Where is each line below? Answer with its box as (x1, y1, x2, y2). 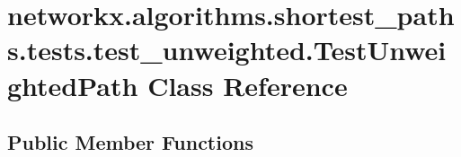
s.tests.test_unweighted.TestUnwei (7, 31, 447, 68)
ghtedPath (7, 66, 138, 103)
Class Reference (147, 66, 348, 103)
